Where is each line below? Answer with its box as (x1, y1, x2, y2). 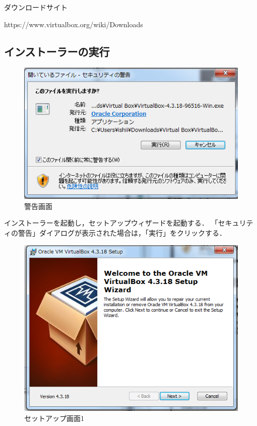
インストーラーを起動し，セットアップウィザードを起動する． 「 (4, 218, 218, 228)
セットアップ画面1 (24, 412, 84, 423)
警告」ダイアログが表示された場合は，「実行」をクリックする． (18, 227, 226, 238)
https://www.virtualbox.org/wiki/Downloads (4, 19, 143, 29)
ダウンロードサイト (4, 2, 68, 12)
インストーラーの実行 (4, 43, 110, 59)
